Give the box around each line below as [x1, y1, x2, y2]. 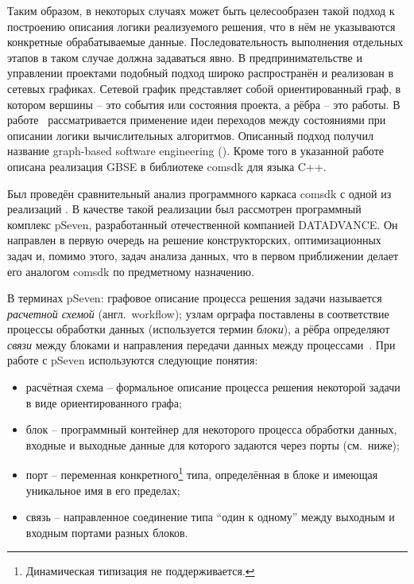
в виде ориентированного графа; [25, 394, 182, 411]
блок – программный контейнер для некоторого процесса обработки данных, [25, 421, 397, 438]
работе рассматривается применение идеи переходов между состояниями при [7, 111, 386, 128]
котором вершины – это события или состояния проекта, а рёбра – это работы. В [7, 95, 400, 112]
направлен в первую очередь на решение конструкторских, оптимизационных [7, 232, 381, 248]
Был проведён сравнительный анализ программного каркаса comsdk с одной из [7, 185, 392, 201]
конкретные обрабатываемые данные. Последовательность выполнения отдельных [7, 33, 404, 50]
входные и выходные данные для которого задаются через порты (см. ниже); [25, 436, 400, 453]
